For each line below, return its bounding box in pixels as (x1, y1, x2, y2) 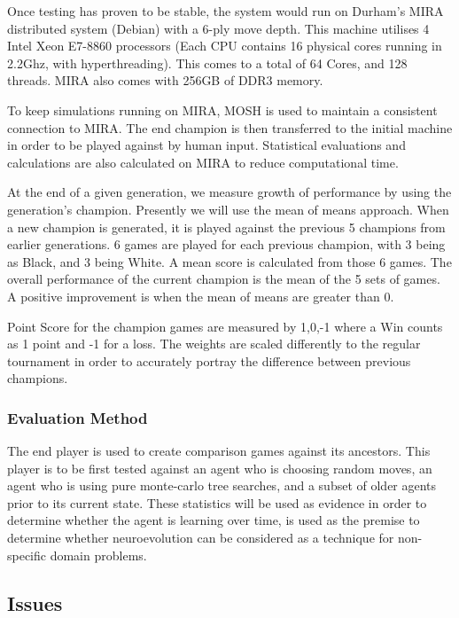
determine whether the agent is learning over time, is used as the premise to (7, 511, 420, 529)
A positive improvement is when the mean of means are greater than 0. (7, 286, 394, 305)
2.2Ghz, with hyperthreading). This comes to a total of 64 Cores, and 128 (7, 53, 408, 72)
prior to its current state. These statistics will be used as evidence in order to (7, 493, 427, 512)
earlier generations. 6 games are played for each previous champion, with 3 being (7, 235, 446, 254)
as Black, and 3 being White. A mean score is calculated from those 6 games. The (7, 252, 452, 270)
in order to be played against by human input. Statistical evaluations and (7, 136, 406, 154)
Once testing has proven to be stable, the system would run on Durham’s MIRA (7, 2, 444, 20)
